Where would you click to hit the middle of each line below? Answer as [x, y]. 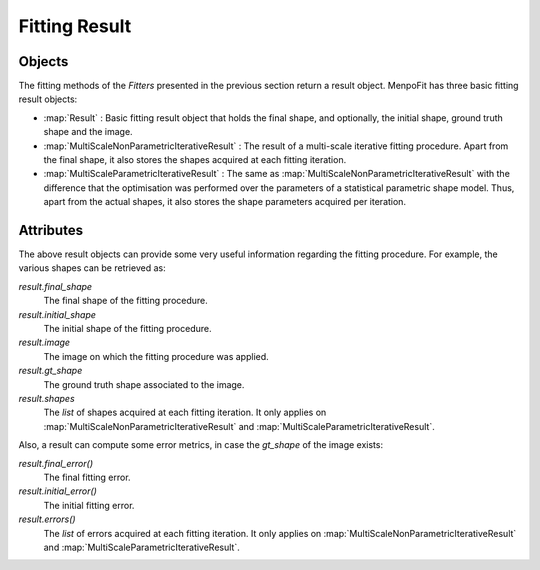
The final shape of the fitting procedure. [126, 301]
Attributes [51, 230]
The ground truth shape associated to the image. [144, 384]
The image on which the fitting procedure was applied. [156, 356]
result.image [44, 342]
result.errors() [47, 519]
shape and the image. [88, 132]
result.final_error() [56, 463]
